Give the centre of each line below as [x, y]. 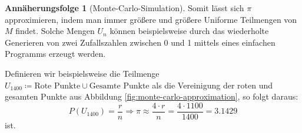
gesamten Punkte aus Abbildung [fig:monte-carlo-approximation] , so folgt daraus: [152, 96]
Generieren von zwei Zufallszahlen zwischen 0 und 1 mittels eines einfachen [140, 42]
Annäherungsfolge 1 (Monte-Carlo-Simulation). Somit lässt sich [125, 8]
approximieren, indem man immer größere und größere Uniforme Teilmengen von [151, 19]
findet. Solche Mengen [55, 31]
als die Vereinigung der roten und [213, 85]
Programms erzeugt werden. [55, 54]
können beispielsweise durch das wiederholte [189, 31]
